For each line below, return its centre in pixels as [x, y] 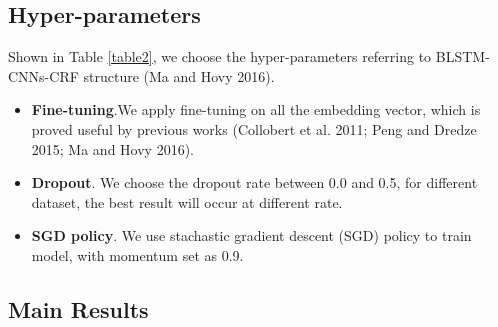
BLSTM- [462, 56]
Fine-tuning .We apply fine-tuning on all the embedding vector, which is [256, 109]
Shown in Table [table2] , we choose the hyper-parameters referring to [220, 56]
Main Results [78, 308]
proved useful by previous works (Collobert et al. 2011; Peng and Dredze [254, 128]
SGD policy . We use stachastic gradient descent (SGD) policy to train [251, 235]
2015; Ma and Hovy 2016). [112, 148]
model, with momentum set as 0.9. [137, 254]
